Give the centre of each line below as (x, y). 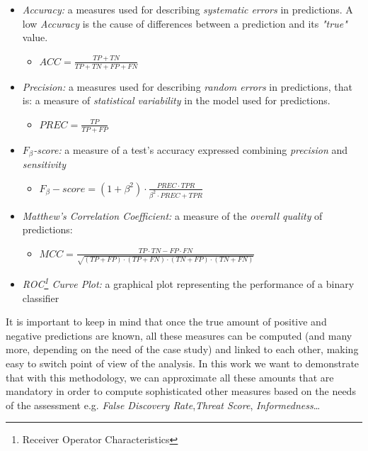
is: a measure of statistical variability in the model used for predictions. (176, 100)
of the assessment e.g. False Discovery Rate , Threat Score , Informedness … (163, 405)
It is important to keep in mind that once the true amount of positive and (166, 322)
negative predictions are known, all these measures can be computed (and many (179, 335)
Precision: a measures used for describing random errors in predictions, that (187, 86)
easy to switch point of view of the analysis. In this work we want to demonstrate (183, 363)
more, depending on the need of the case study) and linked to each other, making (182, 349)
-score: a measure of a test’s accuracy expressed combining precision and (191, 149)
